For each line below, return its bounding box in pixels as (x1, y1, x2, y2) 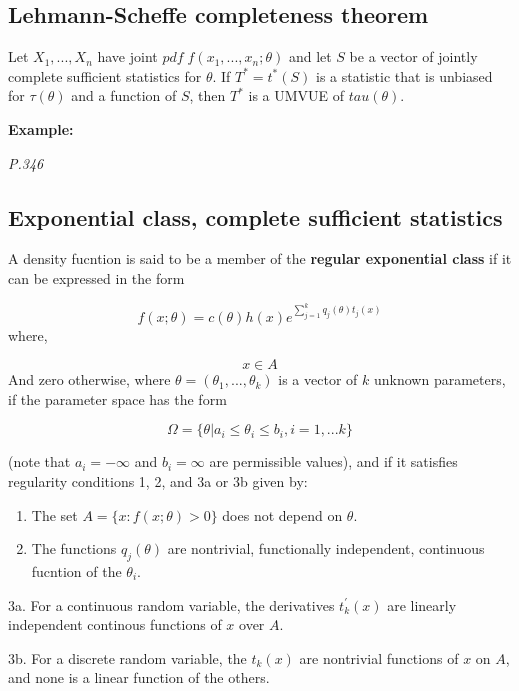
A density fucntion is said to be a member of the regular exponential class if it (8, 248, 512, 269)
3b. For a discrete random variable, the (8, 647, 247, 668)
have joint (97, 46, 158, 67)
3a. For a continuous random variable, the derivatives (8, 594, 335, 615)
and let (288, 46, 332, 67)
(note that (8, 451, 71, 472)
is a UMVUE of (248, 85, 345, 106)
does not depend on (222, 504, 343, 525)
